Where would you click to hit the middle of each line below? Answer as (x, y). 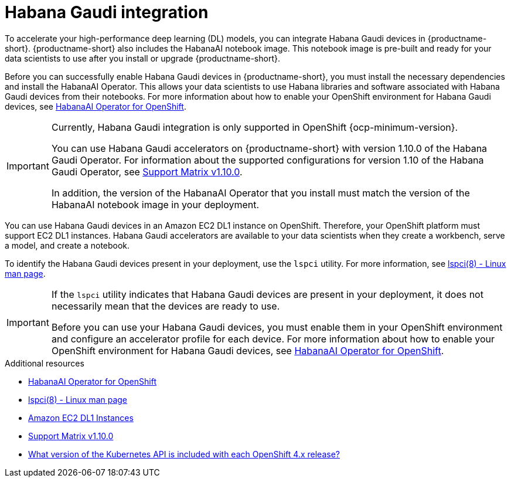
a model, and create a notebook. (67, 245)
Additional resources (45, 363)
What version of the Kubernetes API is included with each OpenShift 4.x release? (184, 454)
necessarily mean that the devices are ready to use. (166, 306)
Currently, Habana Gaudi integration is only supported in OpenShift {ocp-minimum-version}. (255, 127)
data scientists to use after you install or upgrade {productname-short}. (143, 58)
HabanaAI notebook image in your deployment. (155, 204)
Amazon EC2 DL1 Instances (81, 417)
